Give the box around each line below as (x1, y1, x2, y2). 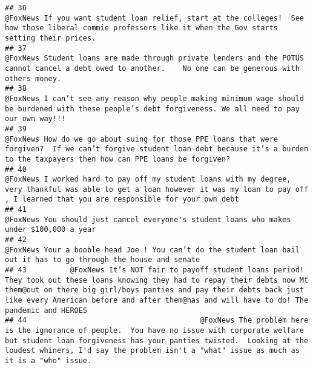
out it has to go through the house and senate (5, 255, 200, 264)
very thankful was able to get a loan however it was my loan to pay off (5, 185, 309, 194)
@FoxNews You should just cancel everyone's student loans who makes (5, 215, 291, 224)
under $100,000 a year (5, 225, 96, 234)
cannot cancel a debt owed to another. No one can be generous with (5, 64, 300, 73)
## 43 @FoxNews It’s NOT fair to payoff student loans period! (5, 266, 304, 275)
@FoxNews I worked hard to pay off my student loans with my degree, (5, 175, 291, 184)
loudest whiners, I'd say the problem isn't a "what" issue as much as (5, 346, 300, 355)
